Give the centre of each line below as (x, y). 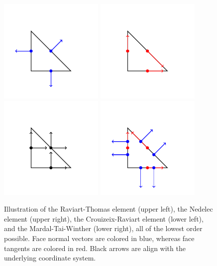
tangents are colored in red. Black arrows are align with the (95, 248)
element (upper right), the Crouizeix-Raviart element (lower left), (104, 218)
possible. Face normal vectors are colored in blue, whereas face (99, 238)
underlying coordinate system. (50, 258)
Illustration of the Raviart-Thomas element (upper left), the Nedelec (108, 209)
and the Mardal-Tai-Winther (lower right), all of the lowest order (103, 228)
